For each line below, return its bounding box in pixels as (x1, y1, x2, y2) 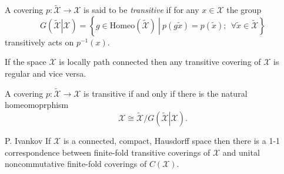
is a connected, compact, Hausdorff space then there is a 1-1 (63, 134, 280, 146)
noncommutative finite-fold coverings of (5, 157, 147, 170)
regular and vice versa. (5, 67, 86, 79)
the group (226, 4, 262, 16)
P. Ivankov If (5, 134, 51, 146)
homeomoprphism (5, 99, 69, 111)
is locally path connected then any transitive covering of (59, 55, 261, 68)
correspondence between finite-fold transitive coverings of (5, 146, 211, 158)
